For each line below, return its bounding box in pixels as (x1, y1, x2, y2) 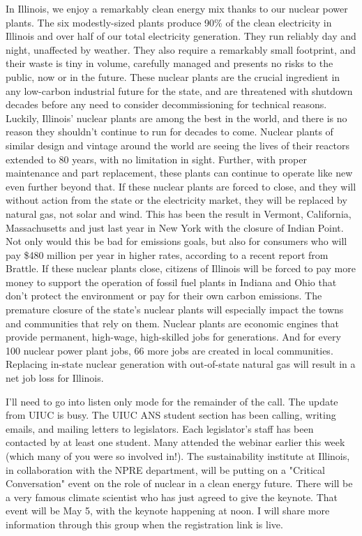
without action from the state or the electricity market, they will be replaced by (6, 193, 347, 207)
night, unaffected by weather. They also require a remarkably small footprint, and (6, 42, 356, 57)
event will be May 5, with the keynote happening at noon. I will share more (6, 503, 330, 518)
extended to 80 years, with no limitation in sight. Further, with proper (6, 151, 307, 166)
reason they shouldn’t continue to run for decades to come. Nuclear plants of (6, 124, 333, 139)
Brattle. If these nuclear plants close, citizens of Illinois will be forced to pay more (6, 261, 356, 276)
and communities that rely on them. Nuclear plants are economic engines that (6, 315, 339, 330)
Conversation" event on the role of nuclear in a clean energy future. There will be (6, 476, 353, 491)
